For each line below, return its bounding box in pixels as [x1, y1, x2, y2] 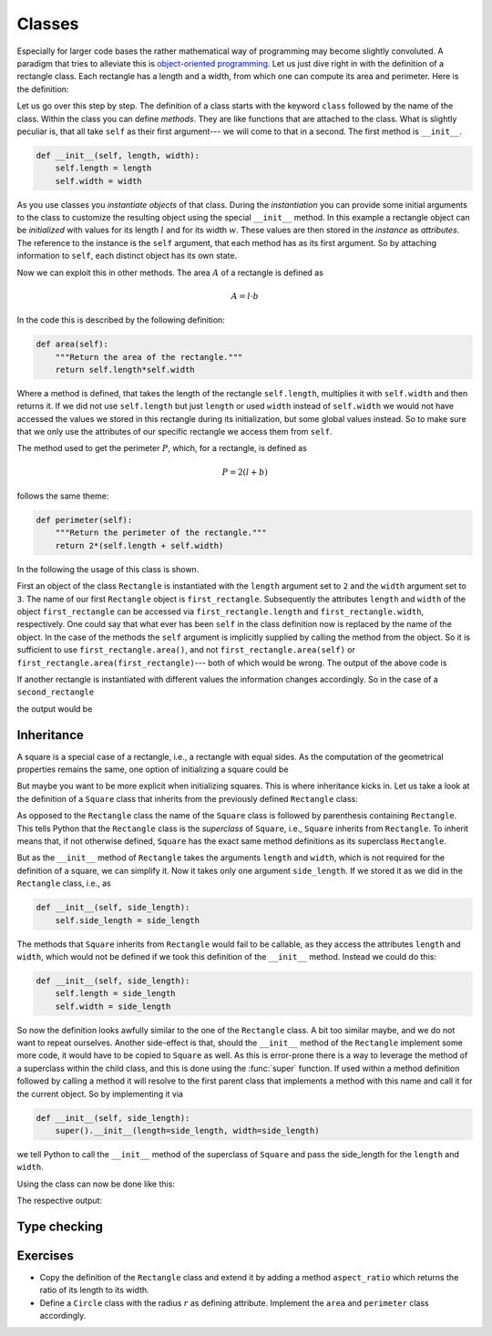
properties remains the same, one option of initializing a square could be [16, 764, 289, 775]
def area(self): [36, 339, 109, 350]
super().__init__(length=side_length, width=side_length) [55, 1125, 320, 1136]
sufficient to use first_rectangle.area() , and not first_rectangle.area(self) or [16, 644, 355, 655]
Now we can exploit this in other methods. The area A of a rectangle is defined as [16, 267, 323, 278]
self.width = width [55, 176, 143, 186]
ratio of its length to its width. [39, 1285, 149, 1296]
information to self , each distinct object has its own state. [16, 251, 237, 262]
